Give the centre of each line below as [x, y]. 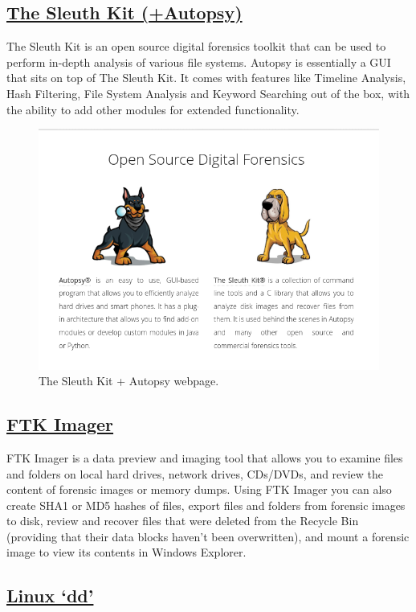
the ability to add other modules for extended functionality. [153, 109]
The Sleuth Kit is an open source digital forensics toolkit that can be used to [196, 46]
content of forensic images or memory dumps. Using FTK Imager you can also [199, 489]
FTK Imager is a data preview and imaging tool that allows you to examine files [205, 457]
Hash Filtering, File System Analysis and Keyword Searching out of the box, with [208, 93]
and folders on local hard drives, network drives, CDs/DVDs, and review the [195, 473]
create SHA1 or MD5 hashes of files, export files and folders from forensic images [206, 505]
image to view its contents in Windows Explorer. [126, 552]
